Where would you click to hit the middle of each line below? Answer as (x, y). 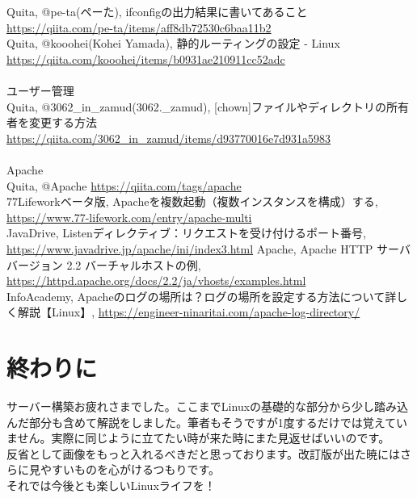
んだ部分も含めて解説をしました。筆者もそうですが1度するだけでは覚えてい (207, 422)
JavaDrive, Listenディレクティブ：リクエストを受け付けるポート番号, (186, 233)
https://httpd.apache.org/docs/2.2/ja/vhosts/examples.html (156, 280)
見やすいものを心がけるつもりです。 (124, 469)
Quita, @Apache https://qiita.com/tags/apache (124, 185)
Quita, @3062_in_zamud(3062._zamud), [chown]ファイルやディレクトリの (196, 106)
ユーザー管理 (40, 90)
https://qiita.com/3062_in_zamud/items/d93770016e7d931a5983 (169, 138)
